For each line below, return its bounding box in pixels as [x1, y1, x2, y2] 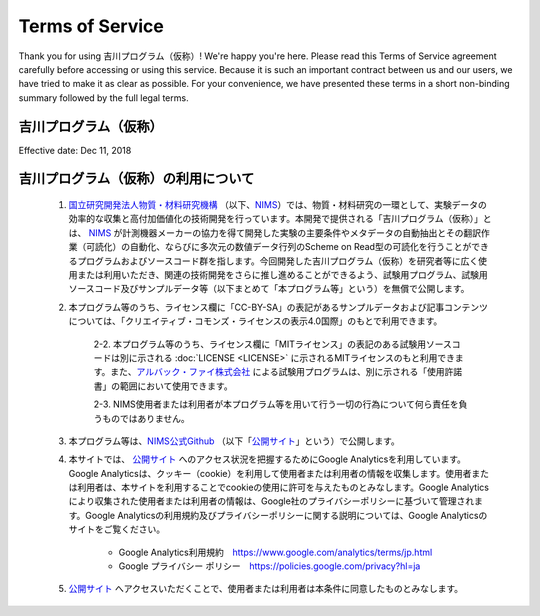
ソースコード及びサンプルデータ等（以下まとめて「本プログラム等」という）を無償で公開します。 [68, 283, 470, 295]
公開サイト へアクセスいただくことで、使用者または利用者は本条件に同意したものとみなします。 [68, 583, 464, 595]
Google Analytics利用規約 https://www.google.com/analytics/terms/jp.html [118, 546, 433, 558]
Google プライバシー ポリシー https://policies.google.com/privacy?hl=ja [118, 560, 421, 572]
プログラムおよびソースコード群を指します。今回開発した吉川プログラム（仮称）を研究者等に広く [76, 255, 479, 267]
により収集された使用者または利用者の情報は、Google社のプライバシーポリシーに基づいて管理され [68, 495, 475, 507]
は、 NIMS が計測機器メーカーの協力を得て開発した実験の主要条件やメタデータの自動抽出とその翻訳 [68, 226, 482, 239]
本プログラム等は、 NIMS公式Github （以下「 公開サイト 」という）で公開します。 [68, 435, 400, 447]
